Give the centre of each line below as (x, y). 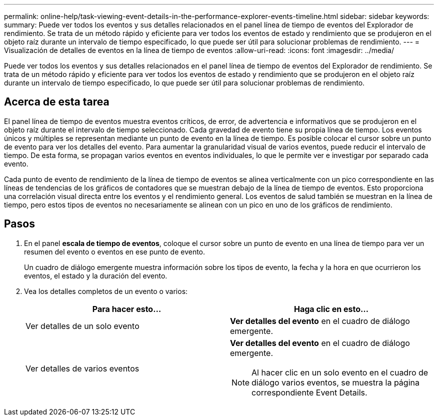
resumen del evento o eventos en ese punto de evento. (115, 251)
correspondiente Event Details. (309, 392)
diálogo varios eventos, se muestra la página (335, 382)
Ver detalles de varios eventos (82, 368)
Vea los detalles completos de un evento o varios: (106, 291)
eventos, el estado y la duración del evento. (96, 275)
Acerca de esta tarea (57, 102)
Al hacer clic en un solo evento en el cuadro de (340, 372)
